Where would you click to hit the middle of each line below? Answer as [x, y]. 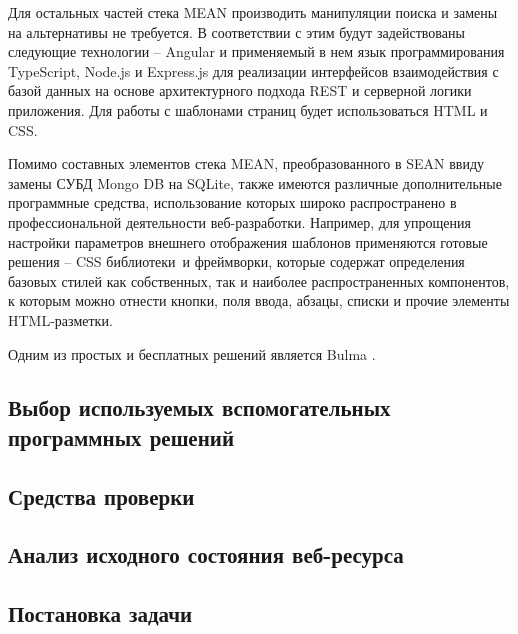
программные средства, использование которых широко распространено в [232, 202]
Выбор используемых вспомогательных [199, 407]
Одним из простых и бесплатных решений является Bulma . [192, 353]
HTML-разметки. [60, 319]
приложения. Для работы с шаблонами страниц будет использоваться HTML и [248, 109]
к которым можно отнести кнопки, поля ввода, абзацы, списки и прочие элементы [259, 300]
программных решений [121, 436]
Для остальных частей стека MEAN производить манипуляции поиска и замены [253, 12]
